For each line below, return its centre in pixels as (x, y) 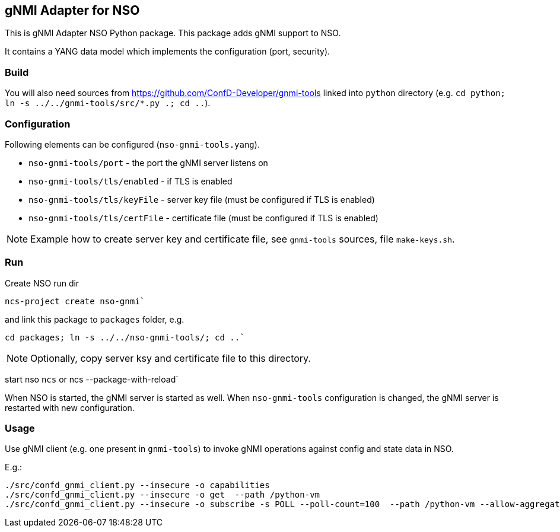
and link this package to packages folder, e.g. (95, 319)
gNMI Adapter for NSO (72, 10)
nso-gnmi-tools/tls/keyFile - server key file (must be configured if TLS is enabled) (202, 199)
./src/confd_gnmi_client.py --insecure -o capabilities (137, 485)
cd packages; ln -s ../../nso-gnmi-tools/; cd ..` (125, 337)
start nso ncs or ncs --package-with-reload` (92, 379)
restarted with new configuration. (70, 407)
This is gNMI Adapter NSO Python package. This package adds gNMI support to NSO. (173, 33)
